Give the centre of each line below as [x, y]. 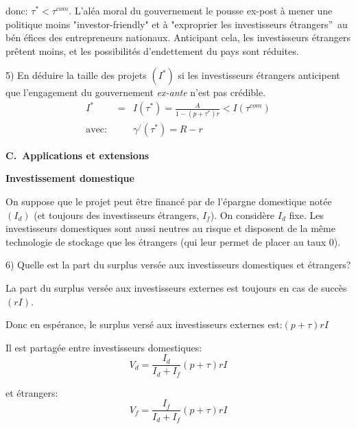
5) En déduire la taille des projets [76, 75]
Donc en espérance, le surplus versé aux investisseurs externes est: [144, 324]
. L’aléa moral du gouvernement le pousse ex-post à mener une [201, 10]
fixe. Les [306, 214]
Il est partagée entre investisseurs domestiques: [104, 347]
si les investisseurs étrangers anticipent [259, 75]
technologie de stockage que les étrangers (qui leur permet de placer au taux [166, 241]
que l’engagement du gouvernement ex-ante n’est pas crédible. [136, 92]
